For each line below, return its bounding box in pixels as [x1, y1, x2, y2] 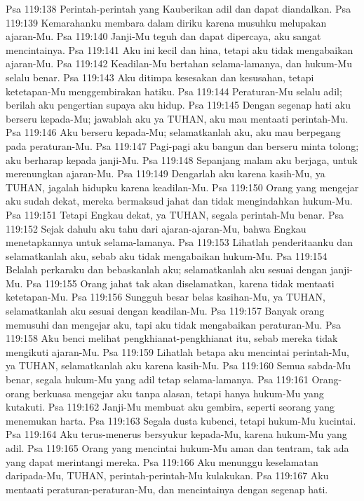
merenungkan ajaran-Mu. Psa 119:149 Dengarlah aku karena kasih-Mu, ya [6, 166, 325, 181]
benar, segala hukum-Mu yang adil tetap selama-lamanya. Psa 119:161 [6, 372, 309, 387]
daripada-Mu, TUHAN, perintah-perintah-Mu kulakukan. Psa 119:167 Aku [6, 468, 329, 483]
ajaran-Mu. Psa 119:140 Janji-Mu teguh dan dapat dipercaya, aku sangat [6, 29, 321, 43]
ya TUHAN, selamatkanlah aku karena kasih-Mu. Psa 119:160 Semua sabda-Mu [6, 358, 351, 373]
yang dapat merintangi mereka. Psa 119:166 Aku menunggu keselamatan [6, 454, 318, 469]
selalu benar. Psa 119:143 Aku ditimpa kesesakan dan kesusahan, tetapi [6, 69, 314, 84]
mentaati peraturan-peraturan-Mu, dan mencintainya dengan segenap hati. [6, 481, 328, 496]
